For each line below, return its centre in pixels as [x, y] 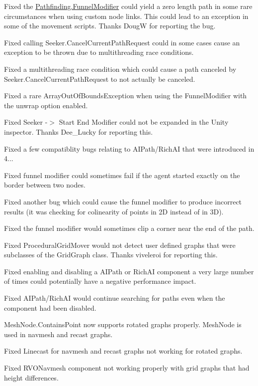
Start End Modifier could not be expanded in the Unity [144, 122]
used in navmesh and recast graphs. [58, 334]
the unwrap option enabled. [46, 105]
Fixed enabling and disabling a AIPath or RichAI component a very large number [129, 271]
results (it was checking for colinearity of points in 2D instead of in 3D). [114, 211]
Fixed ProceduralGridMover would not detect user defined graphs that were [120, 245]
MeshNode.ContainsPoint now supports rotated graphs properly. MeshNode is [123, 324]
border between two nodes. [45, 185]
